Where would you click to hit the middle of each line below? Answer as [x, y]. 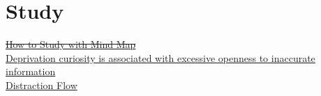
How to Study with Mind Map [71, 44]
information [31, 71]
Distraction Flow [42, 85]
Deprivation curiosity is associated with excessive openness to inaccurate [160, 57]
